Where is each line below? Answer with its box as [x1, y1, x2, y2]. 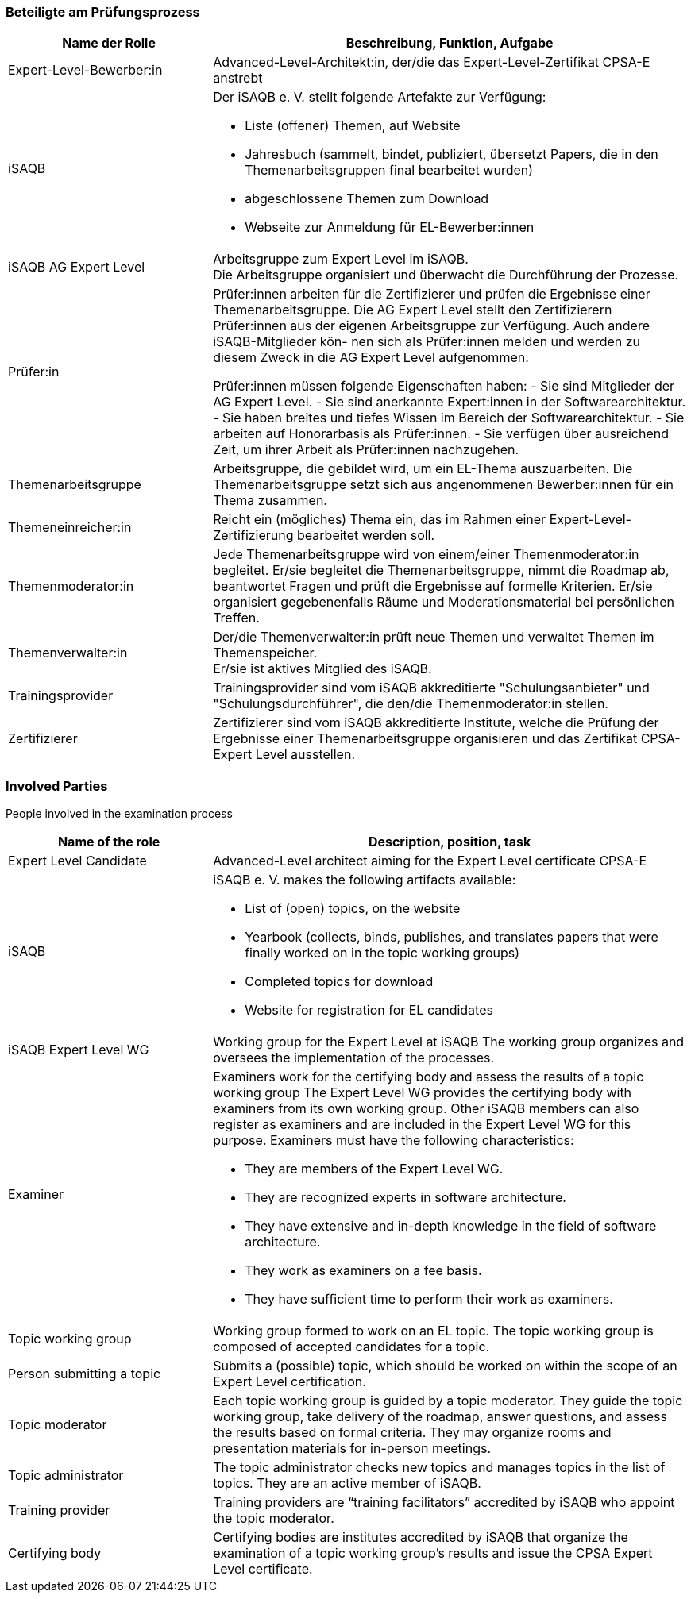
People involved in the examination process [6, 807, 233, 821]
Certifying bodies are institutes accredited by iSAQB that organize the [213, 1529, 628, 1546]
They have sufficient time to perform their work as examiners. [245, 1291, 613, 1308]
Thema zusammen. [213, 492, 327, 509]
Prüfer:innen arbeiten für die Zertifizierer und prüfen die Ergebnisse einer [213, 286, 650, 302]
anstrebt [213, 70, 263, 87]
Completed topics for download [245, 973, 434, 990]
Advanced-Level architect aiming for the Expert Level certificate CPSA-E [213, 853, 647, 869]
